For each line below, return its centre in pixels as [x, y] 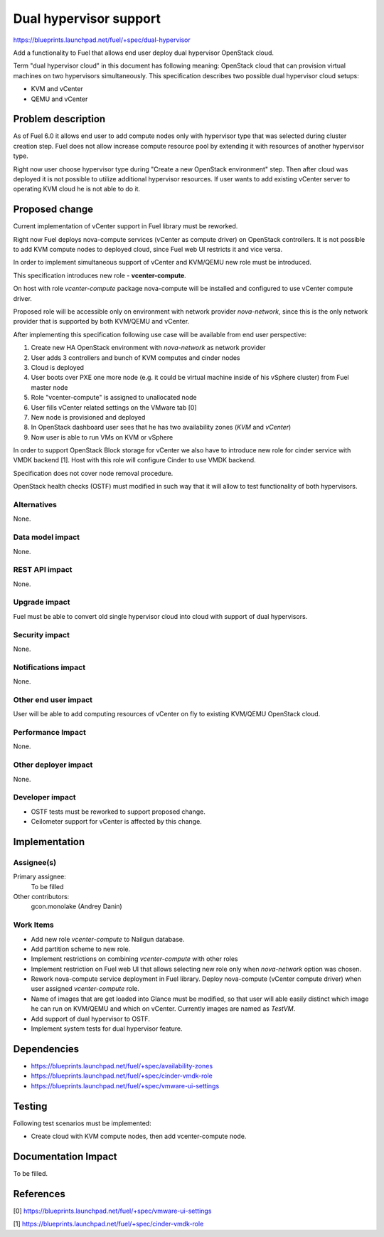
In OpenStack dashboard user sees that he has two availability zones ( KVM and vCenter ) [161, 428]
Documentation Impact [65, 1156]
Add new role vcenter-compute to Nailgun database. [108, 939]
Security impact [42, 635]
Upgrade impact [42, 602]
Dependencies [46, 1049]
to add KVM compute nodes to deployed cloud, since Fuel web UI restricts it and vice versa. [148, 250]
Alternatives [35, 505]
